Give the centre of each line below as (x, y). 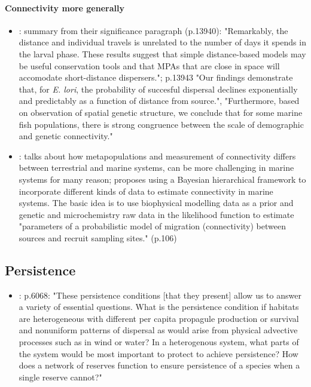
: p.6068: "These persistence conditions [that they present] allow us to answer (160, 295)
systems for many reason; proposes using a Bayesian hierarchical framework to (162, 179)
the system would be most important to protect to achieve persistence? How (158, 353)
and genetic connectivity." (66, 136)
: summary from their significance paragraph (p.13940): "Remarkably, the (153, 30)
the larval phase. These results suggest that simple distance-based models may (162, 53)
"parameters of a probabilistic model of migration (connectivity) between (152, 226)
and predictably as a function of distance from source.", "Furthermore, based (159, 101)
